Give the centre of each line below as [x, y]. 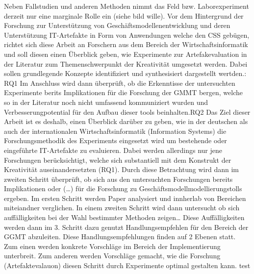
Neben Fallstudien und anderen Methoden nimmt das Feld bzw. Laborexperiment [127, 6]
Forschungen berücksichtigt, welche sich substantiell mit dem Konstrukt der [118, 160]
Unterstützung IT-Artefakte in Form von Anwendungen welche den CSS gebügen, [127, 35]
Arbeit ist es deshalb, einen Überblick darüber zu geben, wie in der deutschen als [126, 121]
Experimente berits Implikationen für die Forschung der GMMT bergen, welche [124, 92]
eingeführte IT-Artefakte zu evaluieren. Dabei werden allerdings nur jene [113, 150]
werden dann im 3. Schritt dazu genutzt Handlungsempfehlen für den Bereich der [126, 227]
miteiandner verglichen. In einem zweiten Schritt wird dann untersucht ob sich [122, 208]
